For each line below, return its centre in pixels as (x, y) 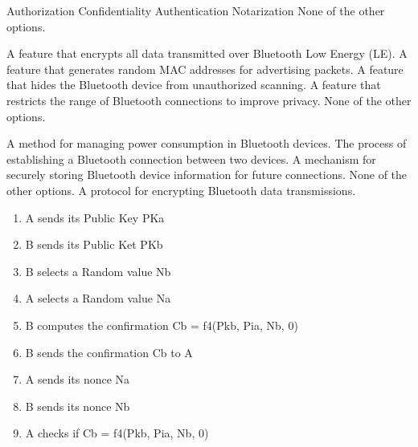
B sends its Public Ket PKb (94, 244)
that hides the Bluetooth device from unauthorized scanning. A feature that (194, 85)
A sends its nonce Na (78, 379)
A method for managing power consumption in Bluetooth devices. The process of (207, 143)
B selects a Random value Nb (98, 271)
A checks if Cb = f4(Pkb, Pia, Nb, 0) (117, 433)
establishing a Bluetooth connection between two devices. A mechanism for (191, 158)
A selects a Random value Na (98, 298)
